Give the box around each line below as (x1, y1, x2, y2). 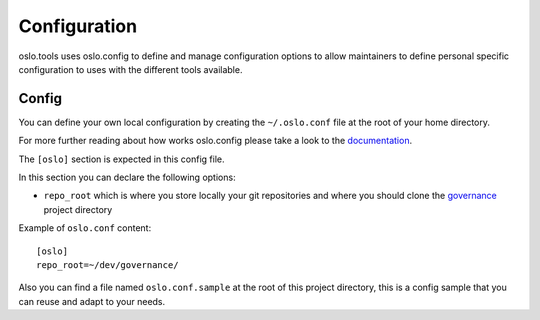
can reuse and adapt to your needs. (18, 295, 166, 307)
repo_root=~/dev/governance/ (36, 259, 179, 270)
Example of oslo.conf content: (18, 222, 152, 234)
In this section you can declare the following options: (18, 171, 236, 184)
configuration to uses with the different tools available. (18, 63, 243, 75)
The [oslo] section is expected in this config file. (18, 153, 225, 165)
